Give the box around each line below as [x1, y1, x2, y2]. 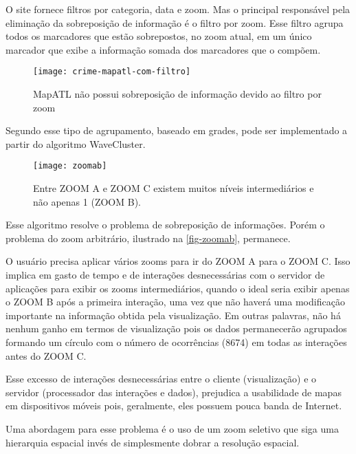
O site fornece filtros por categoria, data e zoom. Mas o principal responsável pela [5, 2, 351, 16]
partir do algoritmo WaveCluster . [5, 136, 146, 151]
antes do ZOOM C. [5, 348, 87, 363]
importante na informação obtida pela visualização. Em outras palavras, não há [5, 307, 341, 322]
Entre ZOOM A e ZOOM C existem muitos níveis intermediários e [33, 181, 314, 195]
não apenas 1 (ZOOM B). [33, 194, 141, 208]
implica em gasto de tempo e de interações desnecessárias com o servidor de [5, 268, 325, 282]
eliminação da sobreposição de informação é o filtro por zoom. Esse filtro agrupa [5, 15, 344, 30]
